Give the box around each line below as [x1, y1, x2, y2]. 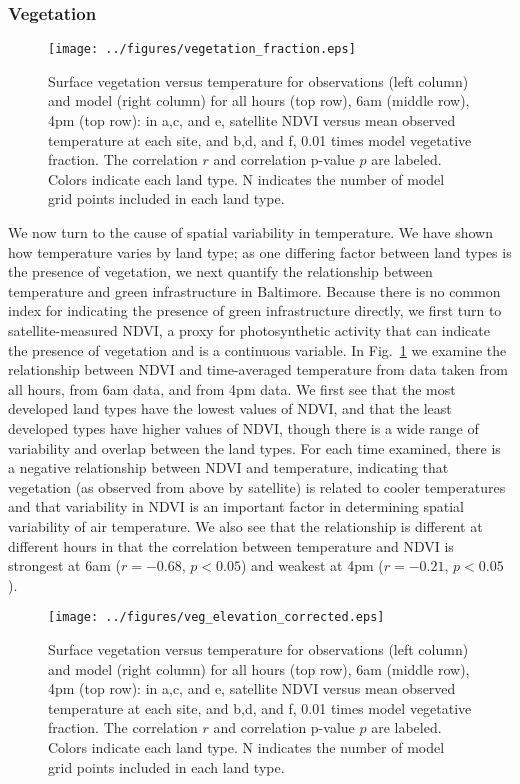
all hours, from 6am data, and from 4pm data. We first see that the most [8, 378, 456, 399]
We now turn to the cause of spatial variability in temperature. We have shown [8, 222, 493, 243]
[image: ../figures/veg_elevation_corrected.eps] [48, 610, 385, 625]
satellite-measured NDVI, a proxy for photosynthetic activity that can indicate [8, 320, 490, 340]
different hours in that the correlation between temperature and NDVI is [8, 535, 454, 556]
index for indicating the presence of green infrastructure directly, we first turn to [8, 300, 502, 321]
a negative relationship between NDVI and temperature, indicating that [8, 457, 449, 478]
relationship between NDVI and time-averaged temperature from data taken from [8, 359, 508, 380]
